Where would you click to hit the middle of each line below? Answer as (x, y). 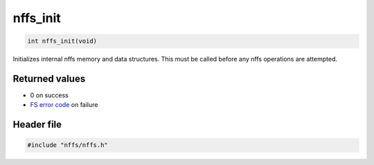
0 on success (49, 95)
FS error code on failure (64, 105)
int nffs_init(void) (62, 41)
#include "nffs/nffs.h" (68, 145)
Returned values (49, 78)
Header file (37, 125)
